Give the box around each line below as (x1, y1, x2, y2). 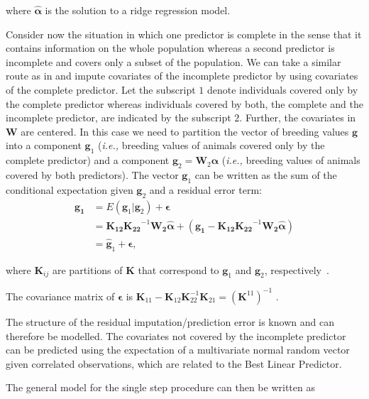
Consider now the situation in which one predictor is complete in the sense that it (6, 26, 362, 41)
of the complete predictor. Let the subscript (6, 82, 196, 97)
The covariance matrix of (6, 288, 115, 303)
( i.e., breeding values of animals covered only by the (98, 138, 325, 153)
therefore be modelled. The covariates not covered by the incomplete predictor (6, 328, 346, 343)
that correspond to (138, 262, 219, 277)
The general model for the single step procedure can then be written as (6, 380, 315, 395)
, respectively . (264, 262, 329, 277)
